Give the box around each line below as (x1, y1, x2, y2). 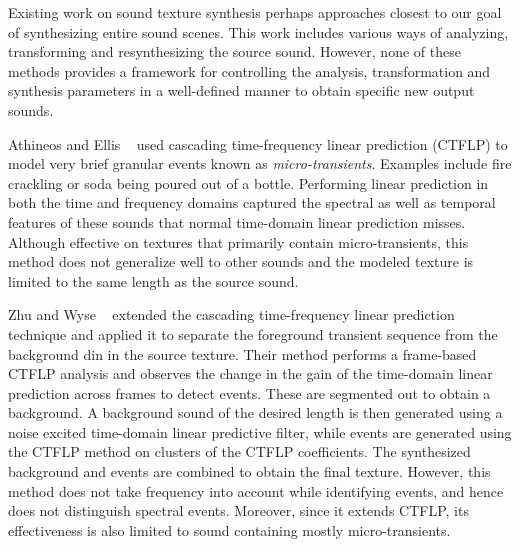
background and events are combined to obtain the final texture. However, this (8, 461, 491, 482)
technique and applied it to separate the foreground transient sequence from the (8, 323, 498, 344)
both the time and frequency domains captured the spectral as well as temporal (8, 192, 496, 213)
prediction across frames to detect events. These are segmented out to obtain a (8, 382, 491, 403)
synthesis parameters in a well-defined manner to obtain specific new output (8, 80, 475, 101)
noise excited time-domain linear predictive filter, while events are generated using (8, 421, 512, 442)
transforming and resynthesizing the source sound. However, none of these (8, 41, 461, 62)
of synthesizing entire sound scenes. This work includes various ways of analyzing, (8, 21, 509, 42)
